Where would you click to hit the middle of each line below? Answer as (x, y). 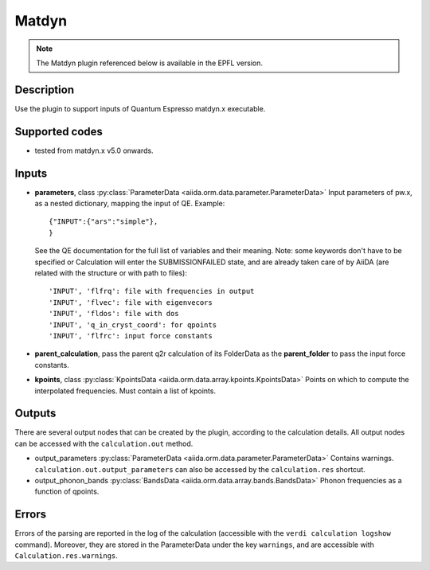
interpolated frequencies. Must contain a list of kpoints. (125, 391)
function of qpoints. (67, 492)
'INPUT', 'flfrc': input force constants (131, 336)
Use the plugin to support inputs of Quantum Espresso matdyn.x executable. (140, 108)
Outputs (35, 414)
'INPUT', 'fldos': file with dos (114, 314)
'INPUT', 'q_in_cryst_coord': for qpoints (133, 325)
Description (45, 90)
